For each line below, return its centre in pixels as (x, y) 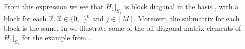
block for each (25, 18)
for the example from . (56, 37)
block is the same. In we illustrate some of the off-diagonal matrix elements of (122, 28)
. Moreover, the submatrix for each (186, 18)
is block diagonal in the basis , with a (181, 6)
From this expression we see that (54, 6)
